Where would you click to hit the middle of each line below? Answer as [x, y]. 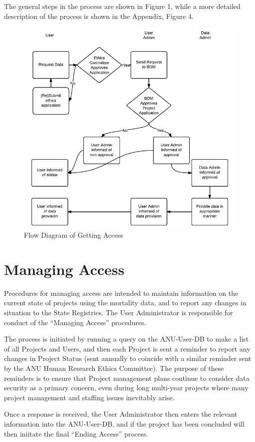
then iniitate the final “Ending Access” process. [76, 433]
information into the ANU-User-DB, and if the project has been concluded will [124, 423]
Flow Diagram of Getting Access [73, 235]
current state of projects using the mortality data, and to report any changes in [125, 303]
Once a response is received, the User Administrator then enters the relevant [121, 414]
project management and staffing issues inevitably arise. [89, 397]
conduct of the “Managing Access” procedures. [75, 322]
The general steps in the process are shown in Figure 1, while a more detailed [122, 6]
